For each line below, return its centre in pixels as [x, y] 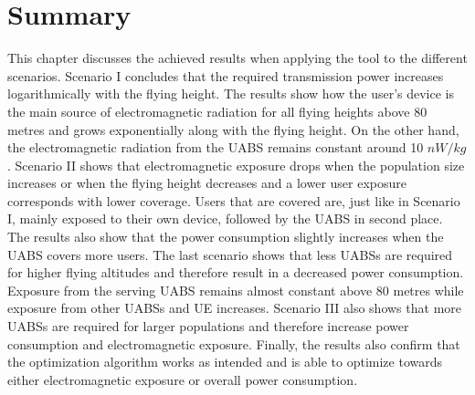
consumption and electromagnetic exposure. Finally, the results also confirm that [234, 343]
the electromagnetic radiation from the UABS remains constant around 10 [216, 147]
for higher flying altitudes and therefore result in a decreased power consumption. [236, 272]
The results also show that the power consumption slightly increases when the [226, 237]
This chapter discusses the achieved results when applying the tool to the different [237, 58]
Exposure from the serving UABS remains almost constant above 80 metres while [236, 290]
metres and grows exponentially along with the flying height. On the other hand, [233, 129]
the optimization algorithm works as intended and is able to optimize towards [225, 362]
